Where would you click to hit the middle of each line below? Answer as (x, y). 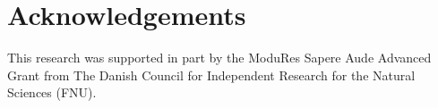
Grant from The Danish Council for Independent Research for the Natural (211, 75)
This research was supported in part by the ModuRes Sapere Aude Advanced (219, 58)
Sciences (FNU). (52, 92)
